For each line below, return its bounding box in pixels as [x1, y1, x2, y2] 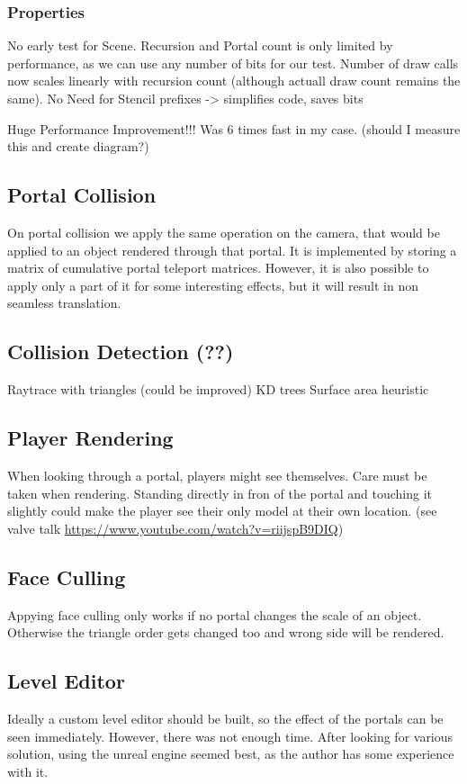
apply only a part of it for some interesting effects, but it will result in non [7, 275, 419, 294]
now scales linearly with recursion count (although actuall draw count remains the [7, 71, 461, 90]
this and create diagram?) [7, 137, 149, 156]
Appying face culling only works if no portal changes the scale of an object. [7, 605, 422, 624]
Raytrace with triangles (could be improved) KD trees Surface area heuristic [7, 380, 429, 399]
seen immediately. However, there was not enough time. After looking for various [7, 726, 454, 745]
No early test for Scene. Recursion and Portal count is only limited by [7, 36, 393, 55]
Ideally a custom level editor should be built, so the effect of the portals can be [7, 708, 444, 727]
